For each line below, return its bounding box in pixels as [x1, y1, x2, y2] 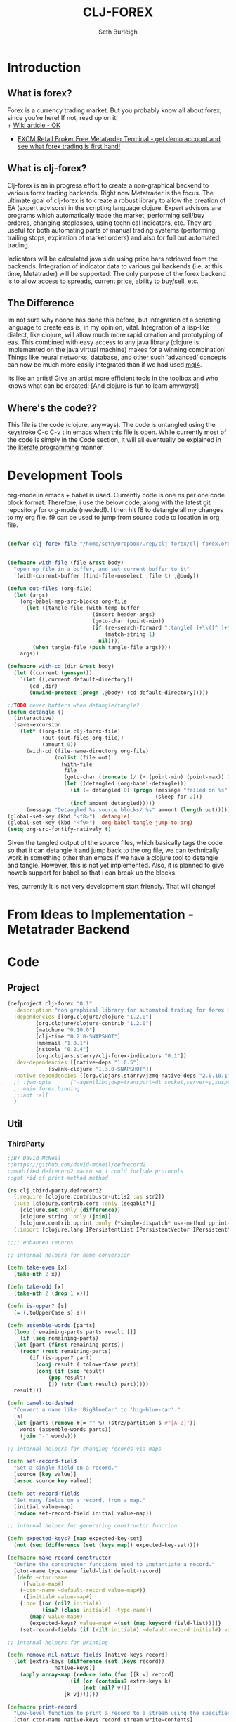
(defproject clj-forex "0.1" [7, 1000, 93, 1007]
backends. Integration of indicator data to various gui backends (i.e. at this [7, 261, 223, 270]
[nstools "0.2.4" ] [35, 1046, 90, 1053]
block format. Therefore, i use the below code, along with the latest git [7, 498, 211, 507]
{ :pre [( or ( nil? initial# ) [20, 1600, 102, 1607]
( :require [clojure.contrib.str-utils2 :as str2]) [13, 1194, 165, 1201]
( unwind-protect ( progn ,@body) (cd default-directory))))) [29, 689, 209, 696]
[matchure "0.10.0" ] [35, 1026, 96, 1033]
